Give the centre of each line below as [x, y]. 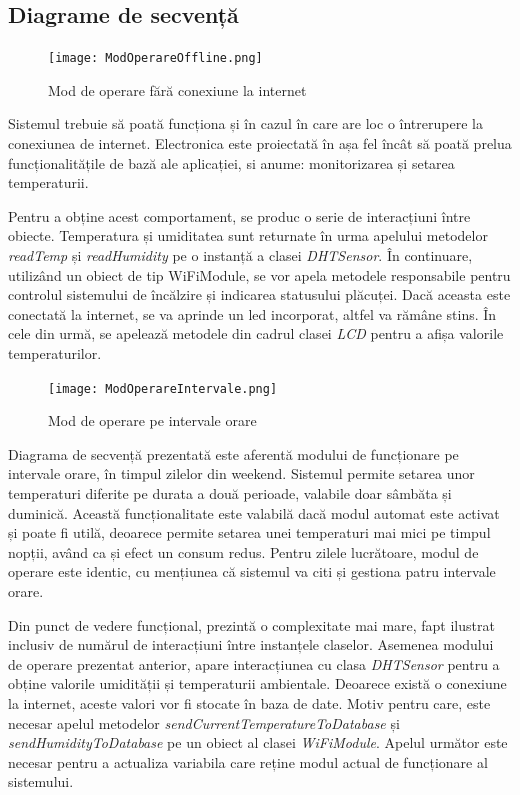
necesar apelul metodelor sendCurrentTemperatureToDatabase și [204, 722]
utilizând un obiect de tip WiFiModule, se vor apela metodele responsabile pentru [259, 274]
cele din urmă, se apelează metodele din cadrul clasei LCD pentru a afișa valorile [256, 333]
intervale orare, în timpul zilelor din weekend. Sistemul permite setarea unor [241, 473]
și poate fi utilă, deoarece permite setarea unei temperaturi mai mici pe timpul [249, 532]
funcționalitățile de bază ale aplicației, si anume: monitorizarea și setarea [231, 162]
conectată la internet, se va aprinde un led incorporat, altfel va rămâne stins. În [252, 313]
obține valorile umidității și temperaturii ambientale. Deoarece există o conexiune [257, 683]
